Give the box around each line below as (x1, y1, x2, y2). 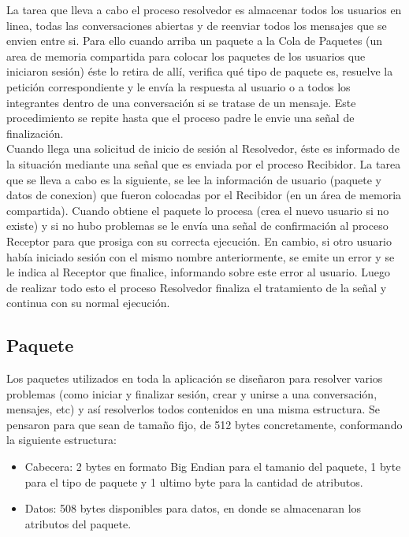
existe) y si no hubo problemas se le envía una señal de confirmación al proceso (6, 217, 389, 234)
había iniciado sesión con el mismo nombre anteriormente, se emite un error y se (6, 248, 395, 265)
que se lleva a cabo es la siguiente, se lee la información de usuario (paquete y (6, 171, 382, 187)
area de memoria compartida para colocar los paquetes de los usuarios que (6, 47, 366, 64)
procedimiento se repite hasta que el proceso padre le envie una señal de (6, 109, 355, 126)
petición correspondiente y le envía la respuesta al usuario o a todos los (6, 78, 351, 94)
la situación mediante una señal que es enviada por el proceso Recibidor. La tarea (6, 155, 401, 172)
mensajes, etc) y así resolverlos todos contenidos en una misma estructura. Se (6, 401, 381, 417)
